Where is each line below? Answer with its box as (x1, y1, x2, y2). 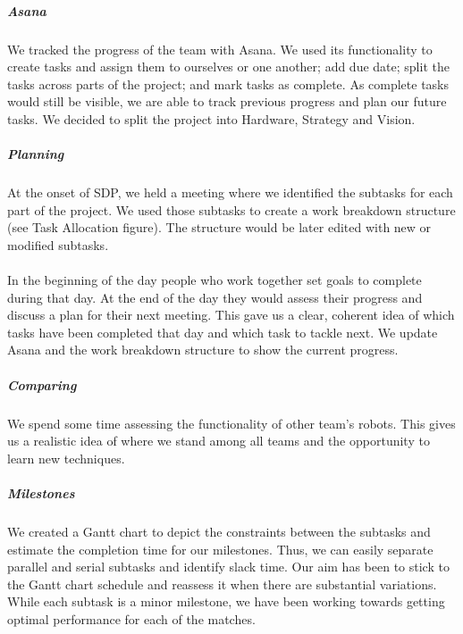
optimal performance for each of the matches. (7, 609, 256, 628)
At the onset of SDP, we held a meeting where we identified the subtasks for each (7, 183, 453, 202)
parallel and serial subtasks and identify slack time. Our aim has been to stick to (7, 557, 450, 576)
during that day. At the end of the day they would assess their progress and (7, 288, 423, 306)
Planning (7, 145, 64, 163)
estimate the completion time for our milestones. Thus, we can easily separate (7, 539, 434, 558)
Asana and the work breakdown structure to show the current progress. (7, 340, 399, 359)
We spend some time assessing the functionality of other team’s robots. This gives (7, 413, 456, 432)
